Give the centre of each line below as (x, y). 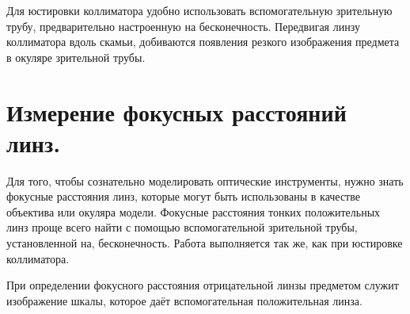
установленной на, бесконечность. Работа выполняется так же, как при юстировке (205, 243)
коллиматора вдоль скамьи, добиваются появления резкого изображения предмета (203, 42)
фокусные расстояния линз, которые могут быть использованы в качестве (183, 196)
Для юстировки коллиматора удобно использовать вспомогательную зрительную (199, 10)
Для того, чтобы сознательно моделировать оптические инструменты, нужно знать (205, 180)
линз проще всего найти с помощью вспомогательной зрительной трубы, (182, 227)
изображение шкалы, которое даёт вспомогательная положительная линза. (184, 300)
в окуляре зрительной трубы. (76, 57)
